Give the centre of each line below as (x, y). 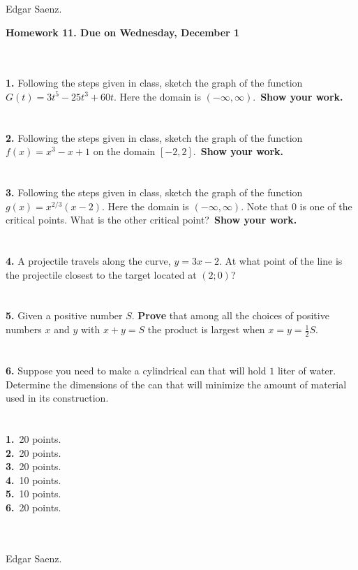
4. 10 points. (33, 480)
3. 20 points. (33, 466)
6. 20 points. (33, 507)
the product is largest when (206, 329)
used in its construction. (57, 398)
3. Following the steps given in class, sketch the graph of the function (154, 192)
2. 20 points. (33, 452)
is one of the (326, 206)
